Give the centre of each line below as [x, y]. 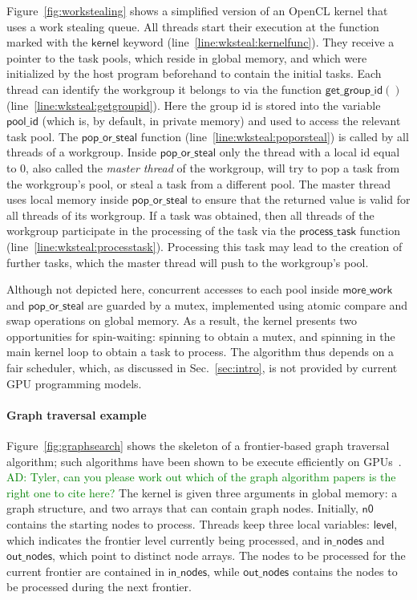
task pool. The [43, 136]
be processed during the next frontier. [99, 587]
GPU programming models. [74, 383]
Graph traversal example [77, 414]
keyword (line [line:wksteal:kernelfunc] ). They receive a [259, 42]
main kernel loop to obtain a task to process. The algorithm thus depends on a [200, 352]
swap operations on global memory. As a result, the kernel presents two [182, 320]
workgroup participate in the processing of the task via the [151, 231]
